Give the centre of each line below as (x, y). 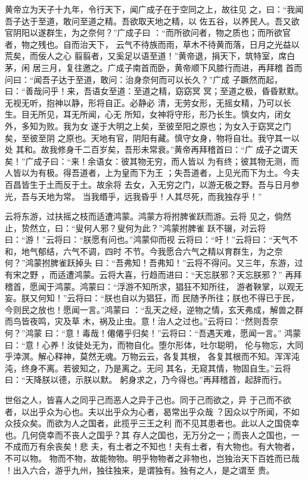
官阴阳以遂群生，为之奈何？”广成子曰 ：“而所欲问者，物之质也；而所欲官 (148, 32)
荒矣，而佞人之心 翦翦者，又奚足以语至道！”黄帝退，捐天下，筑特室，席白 (150, 56)
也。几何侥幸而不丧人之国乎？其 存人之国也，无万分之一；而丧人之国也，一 (152, 434)
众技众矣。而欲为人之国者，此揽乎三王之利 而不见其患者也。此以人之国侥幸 (152, 423)
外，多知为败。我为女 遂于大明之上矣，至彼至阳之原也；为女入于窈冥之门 (148, 126)
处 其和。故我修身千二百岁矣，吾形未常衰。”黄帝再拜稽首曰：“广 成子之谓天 (151, 149)
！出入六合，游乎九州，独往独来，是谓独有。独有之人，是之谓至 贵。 (140, 470)
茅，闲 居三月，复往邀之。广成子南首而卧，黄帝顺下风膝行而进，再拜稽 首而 (154, 67)
